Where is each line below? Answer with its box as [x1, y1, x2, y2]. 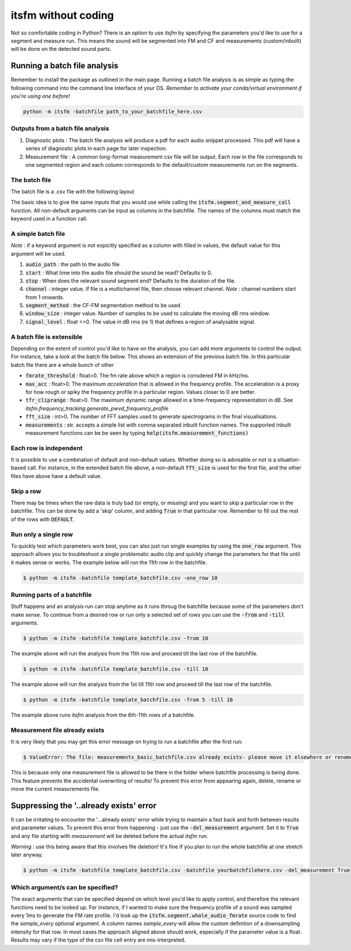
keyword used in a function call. [11, 215, 88, 222]
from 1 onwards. [25, 293, 64, 301]
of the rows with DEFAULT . [11, 516, 75, 523]
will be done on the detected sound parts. [11, 46, 112, 53]
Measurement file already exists [11, 726, 105, 734]
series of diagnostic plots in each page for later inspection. [25, 145, 167, 152]
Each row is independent [11, 444, 83, 452]
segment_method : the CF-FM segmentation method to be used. [25, 302, 182, 309]
